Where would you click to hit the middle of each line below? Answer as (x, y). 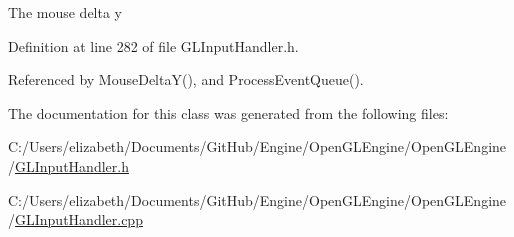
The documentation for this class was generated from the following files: (228, 112)
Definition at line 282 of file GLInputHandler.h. (153, 45)
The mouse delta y (65, 12)
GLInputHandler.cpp (79, 219)
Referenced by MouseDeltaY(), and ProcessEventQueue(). (186, 79)
